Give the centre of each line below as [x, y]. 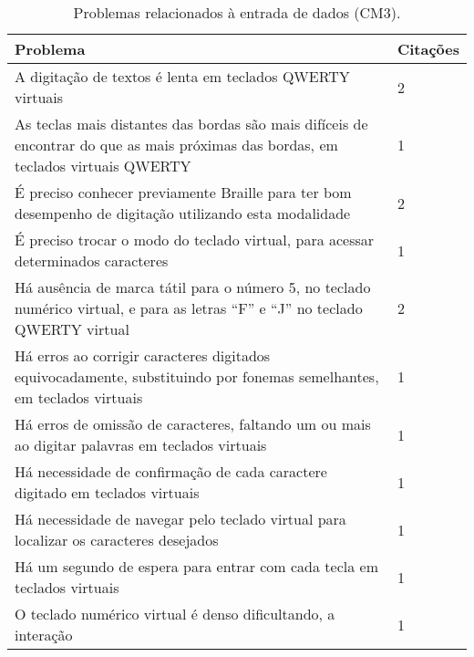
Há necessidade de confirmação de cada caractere [171, 471]
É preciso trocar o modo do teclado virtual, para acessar [195, 240]
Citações [428, 49]
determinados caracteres [92, 261]
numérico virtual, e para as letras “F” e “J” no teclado [189, 308]
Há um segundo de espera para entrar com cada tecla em [196, 566]
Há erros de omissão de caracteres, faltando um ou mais [193, 424]
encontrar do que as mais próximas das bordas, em [176, 145]
